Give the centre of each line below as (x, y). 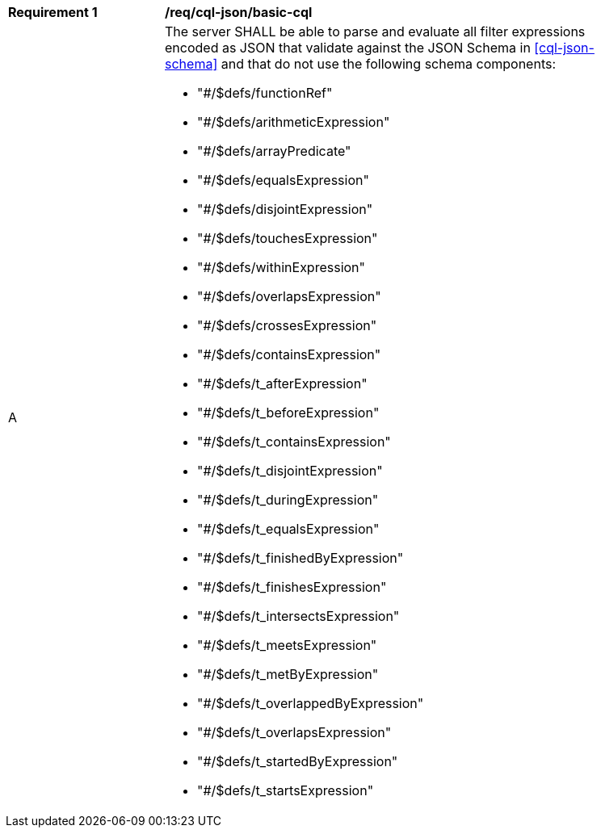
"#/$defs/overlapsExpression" (289, 296)
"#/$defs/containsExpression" (289, 354)
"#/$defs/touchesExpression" (288, 238)
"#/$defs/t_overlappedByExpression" (311, 703)
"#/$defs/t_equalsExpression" (288, 529)
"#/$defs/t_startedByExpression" (298, 761)
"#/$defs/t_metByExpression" (288, 674)
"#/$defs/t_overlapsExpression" (294, 732)
